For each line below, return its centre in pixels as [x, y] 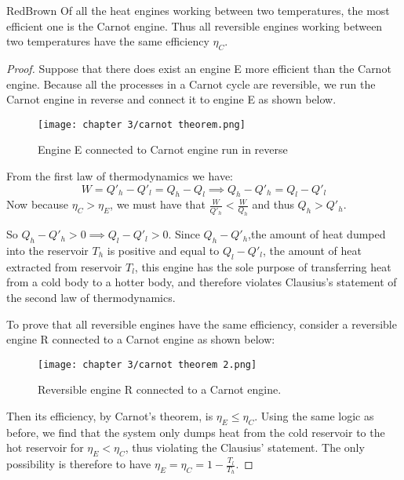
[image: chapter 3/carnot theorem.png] [142, 124]
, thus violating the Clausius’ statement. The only [245, 447]
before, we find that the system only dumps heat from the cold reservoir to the [196, 432]
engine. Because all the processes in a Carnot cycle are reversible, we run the [191, 84]
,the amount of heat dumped [317, 234]
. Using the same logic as [314, 416]
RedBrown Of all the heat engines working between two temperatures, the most [198, 10]
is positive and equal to [163, 250]
